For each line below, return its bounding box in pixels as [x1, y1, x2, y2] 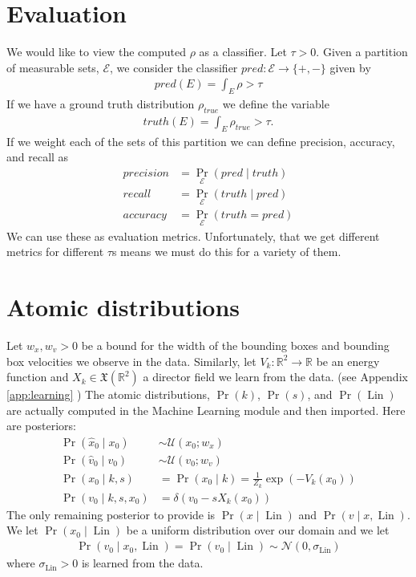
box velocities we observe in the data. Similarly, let [6, 352, 256, 369]
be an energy [316, 352, 380, 369]
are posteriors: [6, 417, 76, 434]
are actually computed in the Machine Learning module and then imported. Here [6, 401, 406, 418]
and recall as [6, 148, 69, 165]
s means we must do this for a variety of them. [111, 243, 341, 260]
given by [329, 59, 371, 75]
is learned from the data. [81, 555, 204, 571]
